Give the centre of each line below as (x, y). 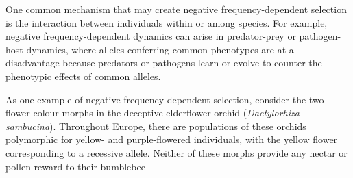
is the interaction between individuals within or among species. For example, (167, 22)
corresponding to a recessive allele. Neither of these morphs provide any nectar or (176, 152)
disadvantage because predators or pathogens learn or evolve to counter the (164, 63)
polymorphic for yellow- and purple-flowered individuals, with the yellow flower (172, 139)
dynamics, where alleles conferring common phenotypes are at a (160, 49)
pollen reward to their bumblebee (75, 166)
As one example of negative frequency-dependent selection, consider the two (165, 99)
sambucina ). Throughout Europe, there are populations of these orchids (156, 126)
